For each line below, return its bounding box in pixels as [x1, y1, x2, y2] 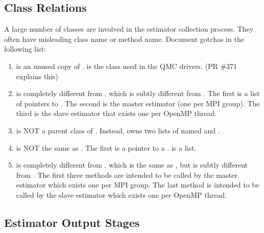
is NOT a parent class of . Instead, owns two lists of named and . [16, 125, 220, 135]
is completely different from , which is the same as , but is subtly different [16, 159, 248, 170]
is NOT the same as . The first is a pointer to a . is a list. [16, 142, 197, 153]
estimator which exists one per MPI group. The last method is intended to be [16, 179, 259, 190]
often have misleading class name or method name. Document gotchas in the [4, 33, 244, 44]
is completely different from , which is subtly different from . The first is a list [16, 88, 260, 99]
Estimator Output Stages [4, 214, 140, 230]
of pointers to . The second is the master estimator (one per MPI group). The [16, 98, 260, 108]
